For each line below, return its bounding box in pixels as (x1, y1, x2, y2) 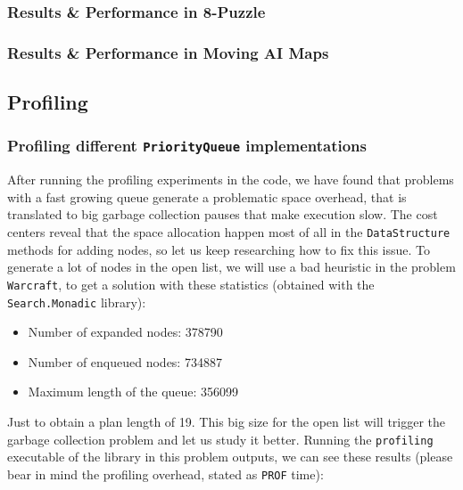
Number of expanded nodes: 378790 (28, 323, 223, 341)
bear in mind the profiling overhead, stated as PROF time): (7, 464, 324, 483)
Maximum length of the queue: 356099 (28, 382, 239, 401)
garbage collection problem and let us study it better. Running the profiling (7, 429, 434, 448)
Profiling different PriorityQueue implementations (7, 135, 367, 157)
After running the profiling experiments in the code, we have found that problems (7, 170, 454, 189)
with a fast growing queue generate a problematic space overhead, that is (7, 187, 407, 206)
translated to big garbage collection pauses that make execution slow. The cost (7, 205, 438, 224)
